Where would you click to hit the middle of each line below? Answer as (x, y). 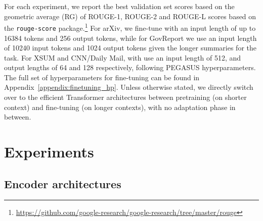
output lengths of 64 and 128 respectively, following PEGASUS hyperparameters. (130, 67)
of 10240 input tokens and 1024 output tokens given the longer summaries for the (130, 48)
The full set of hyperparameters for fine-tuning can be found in (102, 77)
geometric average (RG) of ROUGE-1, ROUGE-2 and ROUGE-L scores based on (130, 16)
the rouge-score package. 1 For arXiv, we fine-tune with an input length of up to (130, 27)
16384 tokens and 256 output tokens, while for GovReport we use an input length (130, 38)
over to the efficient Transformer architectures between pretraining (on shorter (125, 97)
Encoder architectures (63, 183)
